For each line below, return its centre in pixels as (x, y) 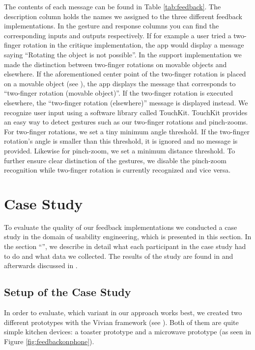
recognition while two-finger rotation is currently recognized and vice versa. (117, 170)
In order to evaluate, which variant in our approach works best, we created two (123, 312)
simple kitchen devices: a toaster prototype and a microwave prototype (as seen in (127, 332)
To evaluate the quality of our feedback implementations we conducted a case (121, 227)
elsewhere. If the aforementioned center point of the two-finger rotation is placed (125, 74)
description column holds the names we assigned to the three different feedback (123, 16)
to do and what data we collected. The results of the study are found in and (119, 256)
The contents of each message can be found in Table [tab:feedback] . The (113, 6)
